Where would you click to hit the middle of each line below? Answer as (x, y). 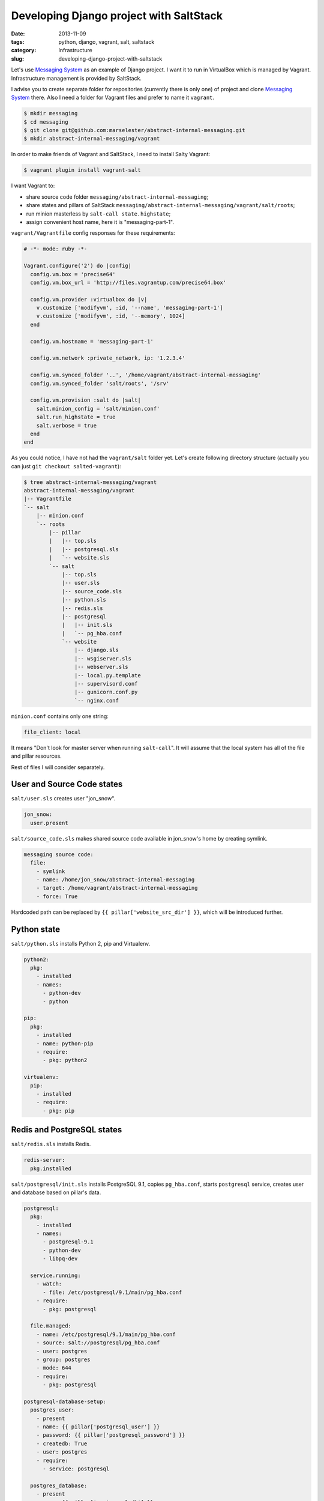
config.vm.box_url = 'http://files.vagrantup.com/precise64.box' (128, 282)
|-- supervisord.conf (106, 684)
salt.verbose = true (67, 425)
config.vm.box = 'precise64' (73, 274)
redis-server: (44, 1160)
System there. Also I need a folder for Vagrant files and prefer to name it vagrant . (113, 98)
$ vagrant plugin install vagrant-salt (82, 170)
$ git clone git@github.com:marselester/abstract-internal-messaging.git (134, 130)
